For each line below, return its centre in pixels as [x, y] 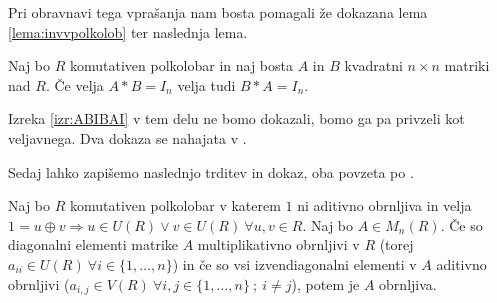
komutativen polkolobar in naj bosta [181, 65]
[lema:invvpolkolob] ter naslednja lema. [128, 31]
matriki [467, 65]
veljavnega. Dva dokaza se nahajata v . [127, 137]
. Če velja [74, 84]
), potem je [325, 283]
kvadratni [373, 65]
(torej [396, 244]
